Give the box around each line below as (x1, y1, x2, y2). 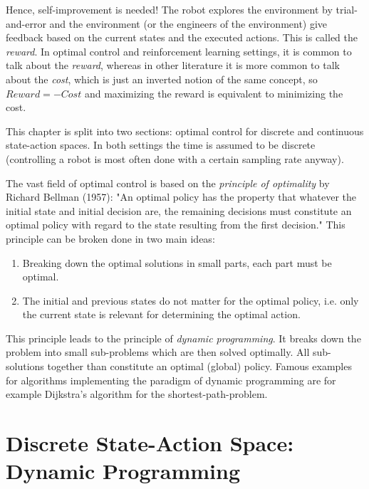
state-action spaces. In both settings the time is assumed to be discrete (6, 137, 316, 152)
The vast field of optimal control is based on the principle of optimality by (6, 175, 330, 190)
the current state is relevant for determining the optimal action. (22, 307, 301, 322)
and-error (6, 16, 46, 31)
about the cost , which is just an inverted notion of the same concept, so (6, 71, 318, 86)
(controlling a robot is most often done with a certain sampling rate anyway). (6, 151, 344, 166)
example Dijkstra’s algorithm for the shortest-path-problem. (6, 387, 268, 401)
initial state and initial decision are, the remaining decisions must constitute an (6, 203, 352, 218)
